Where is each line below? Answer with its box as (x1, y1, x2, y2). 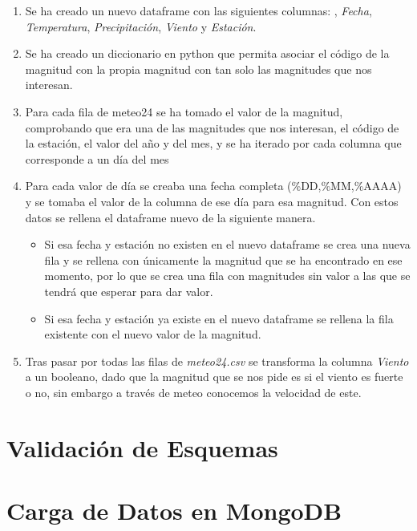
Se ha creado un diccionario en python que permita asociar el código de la (25, 45, 390, 62)
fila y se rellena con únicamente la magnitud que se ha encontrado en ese (44, 251, 403, 268)
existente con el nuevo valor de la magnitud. (44, 326, 261, 343)
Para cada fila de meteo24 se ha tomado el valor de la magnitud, (25, 103, 343, 120)
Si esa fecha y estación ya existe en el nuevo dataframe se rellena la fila (44, 310, 394, 326)
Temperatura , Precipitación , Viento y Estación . (25, 18, 257, 34)
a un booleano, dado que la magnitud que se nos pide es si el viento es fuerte (25, 368, 403, 385)
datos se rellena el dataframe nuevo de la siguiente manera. (25, 209, 316, 225)
